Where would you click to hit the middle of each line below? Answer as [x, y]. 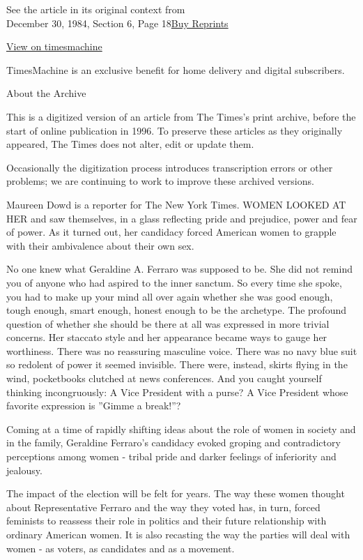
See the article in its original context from [96, 9]
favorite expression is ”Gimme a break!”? [94, 406]
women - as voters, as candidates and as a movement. [121, 548]
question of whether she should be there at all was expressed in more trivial [168, 323]
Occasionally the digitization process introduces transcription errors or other [170, 167]
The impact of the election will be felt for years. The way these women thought [176, 493]
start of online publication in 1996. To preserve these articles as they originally [175, 130]
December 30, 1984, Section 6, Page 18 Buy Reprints [117, 23]
